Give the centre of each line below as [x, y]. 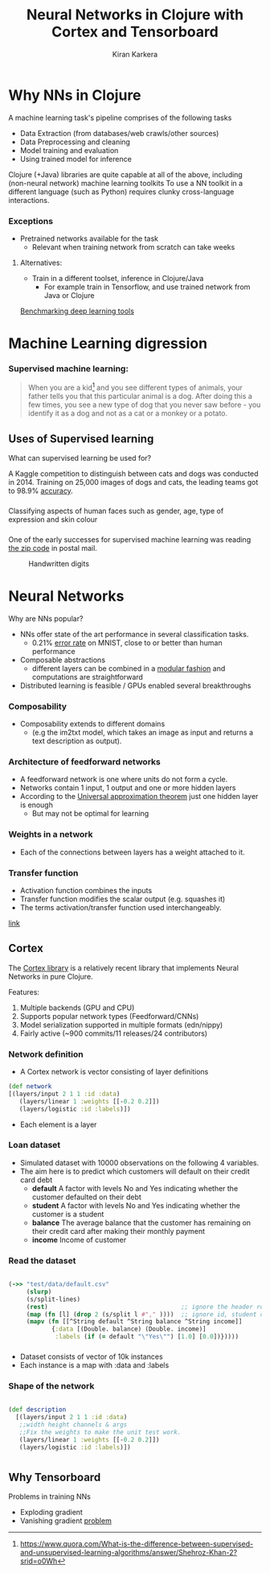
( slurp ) [39, 1292]
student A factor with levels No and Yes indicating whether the [136, 1205]
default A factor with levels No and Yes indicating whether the [135, 1188]
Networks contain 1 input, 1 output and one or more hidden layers [128, 788]
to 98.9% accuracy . [41, 491]
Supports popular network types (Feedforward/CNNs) [109, 1016]
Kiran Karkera [135, 54]
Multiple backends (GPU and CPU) [77, 1008]
